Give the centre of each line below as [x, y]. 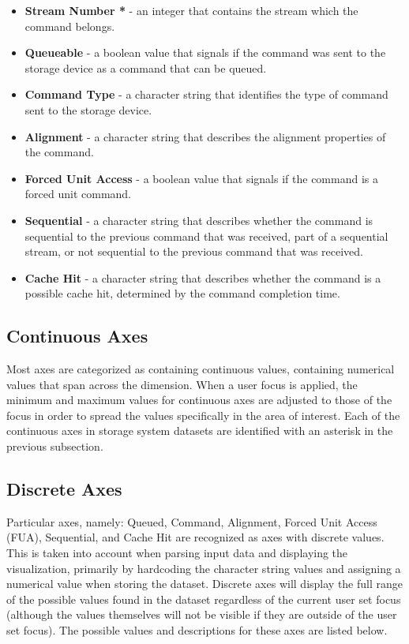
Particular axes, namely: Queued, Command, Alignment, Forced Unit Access [192, 521]
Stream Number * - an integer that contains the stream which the [191, 10]
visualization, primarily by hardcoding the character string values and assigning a [204, 568]
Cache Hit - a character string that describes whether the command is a [203, 277]
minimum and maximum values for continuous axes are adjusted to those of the [199, 400]
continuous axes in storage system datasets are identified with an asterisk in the [200, 431]
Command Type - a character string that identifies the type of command [206, 94]
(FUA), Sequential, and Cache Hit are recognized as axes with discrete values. [195, 537]
